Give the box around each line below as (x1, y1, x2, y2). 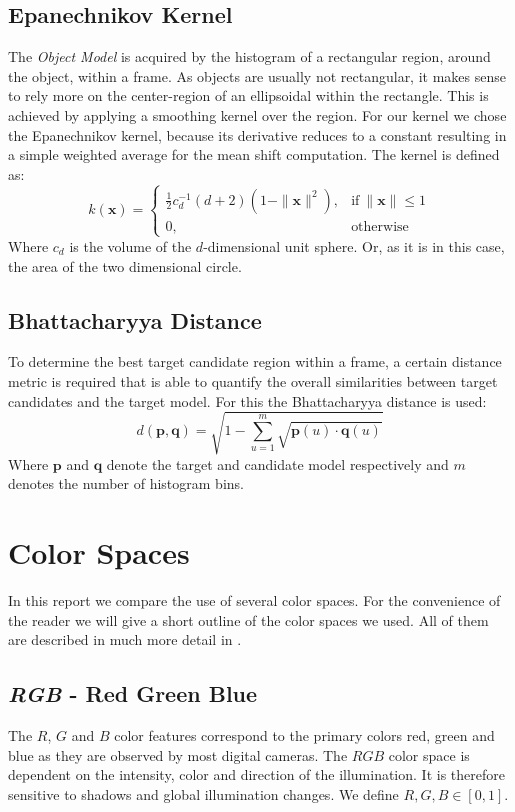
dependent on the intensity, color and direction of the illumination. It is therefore (8, 764, 505, 785)
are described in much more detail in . (8, 629, 242, 650)
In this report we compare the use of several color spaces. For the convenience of (8, 589, 501, 610)
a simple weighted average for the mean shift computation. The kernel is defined (8, 144, 500, 165)
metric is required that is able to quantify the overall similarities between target (8, 370, 498, 391)
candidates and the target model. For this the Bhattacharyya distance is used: (8, 390, 487, 411)
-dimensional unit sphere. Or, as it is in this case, (203, 235, 505, 256)
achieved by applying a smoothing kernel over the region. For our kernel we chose (8, 104, 507, 125)
